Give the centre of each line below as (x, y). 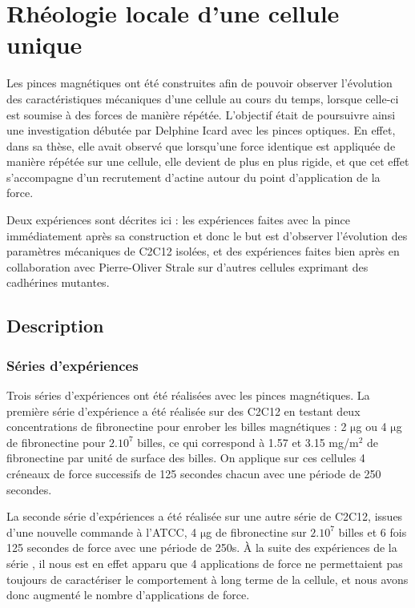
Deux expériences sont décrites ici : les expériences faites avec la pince (178, 220)
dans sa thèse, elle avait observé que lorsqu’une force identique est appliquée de (201, 145)
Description (55, 326)
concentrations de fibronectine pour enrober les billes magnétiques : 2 (177, 427)
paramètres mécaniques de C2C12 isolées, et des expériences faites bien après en (203, 251)
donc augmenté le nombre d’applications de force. (128, 595)
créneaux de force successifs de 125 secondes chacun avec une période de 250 (194, 473)
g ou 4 (371, 427)
